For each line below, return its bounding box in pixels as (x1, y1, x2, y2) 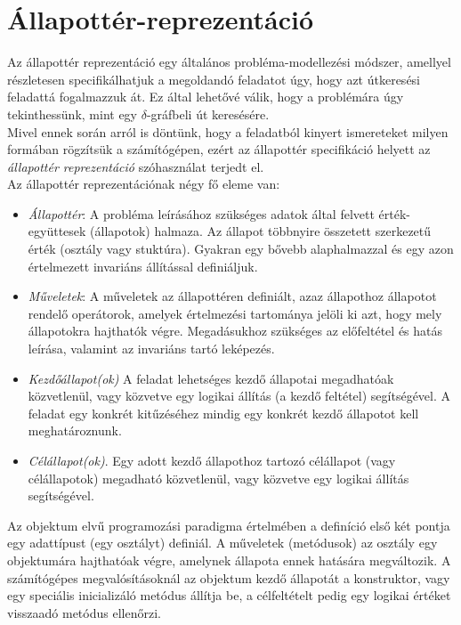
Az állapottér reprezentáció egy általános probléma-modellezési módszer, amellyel (7, 53, 451, 71)
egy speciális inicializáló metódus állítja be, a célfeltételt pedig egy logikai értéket (7, 586, 451, 605)
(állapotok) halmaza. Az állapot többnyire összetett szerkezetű (90, 222, 432, 240)
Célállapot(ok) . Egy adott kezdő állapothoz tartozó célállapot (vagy (28, 451, 396, 469)
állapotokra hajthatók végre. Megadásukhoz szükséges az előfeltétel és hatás (28, 321, 443, 340)
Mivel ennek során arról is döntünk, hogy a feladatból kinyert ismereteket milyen (7, 122, 449, 141)
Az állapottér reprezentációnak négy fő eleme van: (7, 175, 280, 193)
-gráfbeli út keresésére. (146, 104, 270, 123)
